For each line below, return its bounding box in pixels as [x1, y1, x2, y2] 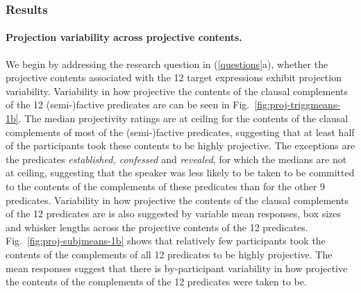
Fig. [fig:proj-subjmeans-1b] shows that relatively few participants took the [6, 233, 326, 248]
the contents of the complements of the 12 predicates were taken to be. [6, 274, 307, 289]
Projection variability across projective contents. [6, 30, 242, 44]
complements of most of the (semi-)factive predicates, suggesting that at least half [6, 124, 355, 139]
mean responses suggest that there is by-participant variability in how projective [6, 260, 348, 275]
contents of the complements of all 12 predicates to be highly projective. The [6, 246, 333, 261]
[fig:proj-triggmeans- [254, 97, 341, 112]
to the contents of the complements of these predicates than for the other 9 [6, 178, 326, 193]
